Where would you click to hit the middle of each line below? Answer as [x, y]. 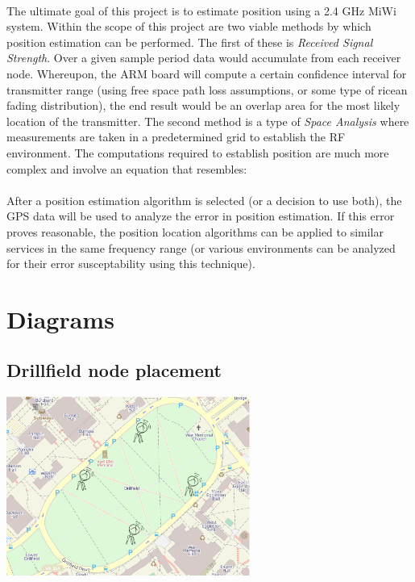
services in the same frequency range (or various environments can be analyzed [201, 247]
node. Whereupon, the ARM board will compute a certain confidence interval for [207, 73]
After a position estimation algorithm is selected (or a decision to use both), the [204, 200]
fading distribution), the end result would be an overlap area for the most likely [203, 105]
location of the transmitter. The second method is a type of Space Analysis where [208, 121]
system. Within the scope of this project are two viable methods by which [189, 26]
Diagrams [60, 318]
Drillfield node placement [114, 370]
